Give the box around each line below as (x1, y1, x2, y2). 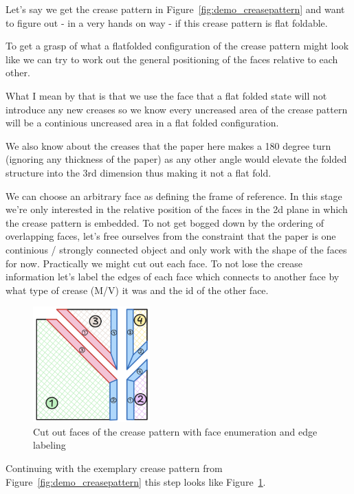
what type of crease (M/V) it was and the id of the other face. (5, 282, 269, 297)
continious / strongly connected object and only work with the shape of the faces (5, 242, 347, 256)
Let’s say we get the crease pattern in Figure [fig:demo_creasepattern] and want (5, 2, 345, 16)
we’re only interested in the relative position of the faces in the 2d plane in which (5, 202, 348, 216)
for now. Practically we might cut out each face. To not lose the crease (5, 256, 303, 270)
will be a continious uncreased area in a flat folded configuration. (5, 115, 279, 130)
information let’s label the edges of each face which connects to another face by (5, 269, 340, 284)
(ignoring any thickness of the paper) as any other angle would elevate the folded (5, 152, 347, 166)
